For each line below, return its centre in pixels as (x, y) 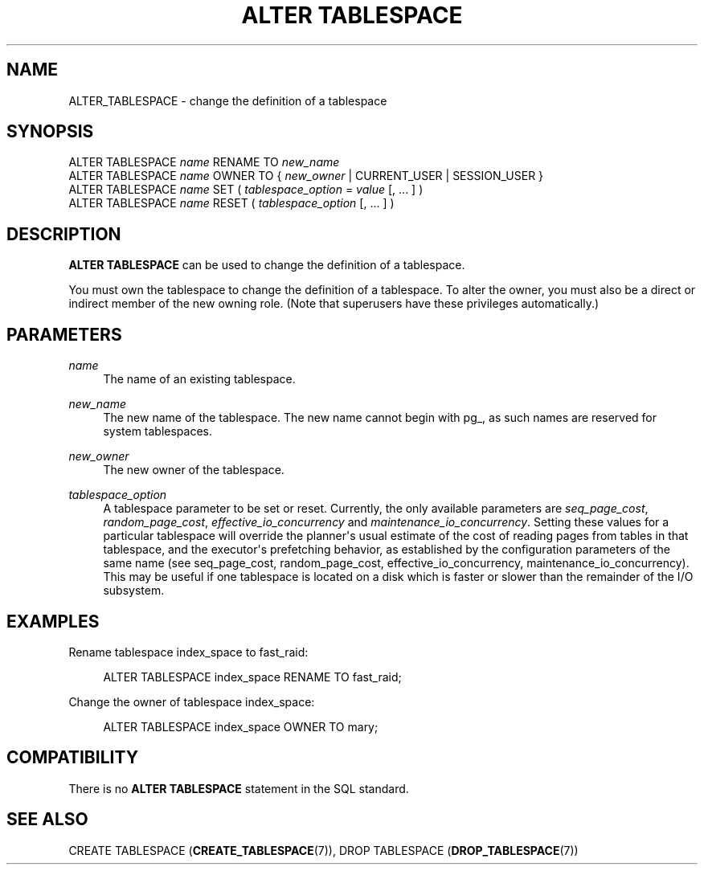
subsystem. (134, 591)
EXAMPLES (53, 621)
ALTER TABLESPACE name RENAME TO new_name (204, 162)
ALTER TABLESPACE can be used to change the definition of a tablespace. (267, 265)
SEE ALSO (47, 820)
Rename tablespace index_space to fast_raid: (188, 652)
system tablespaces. (158, 431)
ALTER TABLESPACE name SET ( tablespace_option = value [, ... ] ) (246, 190)
